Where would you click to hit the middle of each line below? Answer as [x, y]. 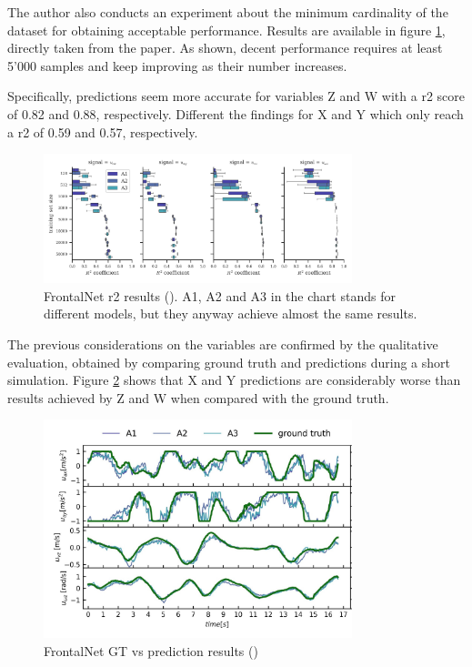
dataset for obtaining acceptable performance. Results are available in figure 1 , [226, 30]
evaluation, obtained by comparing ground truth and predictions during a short [229, 362]
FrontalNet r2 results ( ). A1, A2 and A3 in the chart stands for [220, 295]
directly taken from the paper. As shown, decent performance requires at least [225, 48]
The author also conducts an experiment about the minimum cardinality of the [228, 12]
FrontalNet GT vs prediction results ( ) [151, 650]
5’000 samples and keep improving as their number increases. [177, 65]
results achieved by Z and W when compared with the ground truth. [198, 397]
